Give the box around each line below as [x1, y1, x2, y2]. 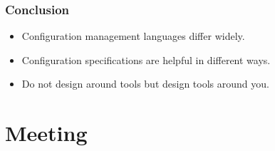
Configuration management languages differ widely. [21, 28, 245, 43]
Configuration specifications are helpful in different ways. [21, 52, 271, 67]
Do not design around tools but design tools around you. [21, 76, 269, 91]
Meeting [5, 118, 88, 147]
